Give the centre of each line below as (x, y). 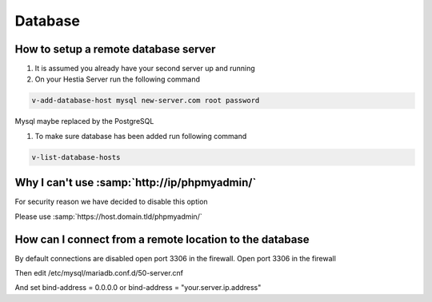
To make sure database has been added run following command (141, 136)
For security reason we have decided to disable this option (111, 202)
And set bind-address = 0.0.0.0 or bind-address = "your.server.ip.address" (138, 288)
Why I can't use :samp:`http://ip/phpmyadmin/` (136, 183)
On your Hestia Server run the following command (117, 79)
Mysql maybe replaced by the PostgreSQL (84, 121)
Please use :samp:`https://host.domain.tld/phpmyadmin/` (109, 217)
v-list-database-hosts (76, 157)
